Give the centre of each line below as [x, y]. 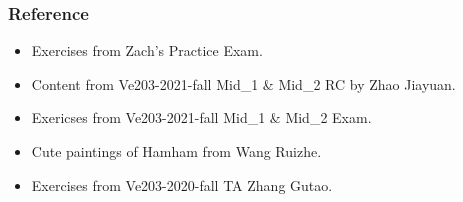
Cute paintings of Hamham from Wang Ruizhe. [176, 151]
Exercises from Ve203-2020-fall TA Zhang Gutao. [182, 184]
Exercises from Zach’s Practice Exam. [147, 50]
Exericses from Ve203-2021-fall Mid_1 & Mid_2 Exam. [201, 117]
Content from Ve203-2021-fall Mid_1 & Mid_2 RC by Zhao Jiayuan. [243, 83]
